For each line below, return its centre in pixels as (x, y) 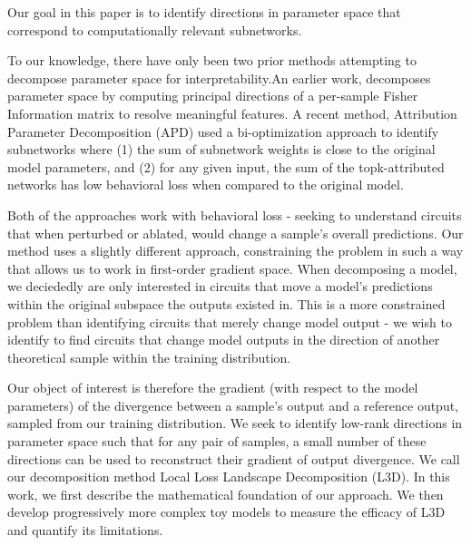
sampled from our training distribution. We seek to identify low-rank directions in (235, 423)
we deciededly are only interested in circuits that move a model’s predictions (220, 286)
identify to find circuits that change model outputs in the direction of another (224, 340)
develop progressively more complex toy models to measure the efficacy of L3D (226, 512)
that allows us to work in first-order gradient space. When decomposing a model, (232, 268)
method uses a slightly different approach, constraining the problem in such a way (235, 251)
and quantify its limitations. (85, 530)
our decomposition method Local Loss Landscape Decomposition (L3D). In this (229, 477)
